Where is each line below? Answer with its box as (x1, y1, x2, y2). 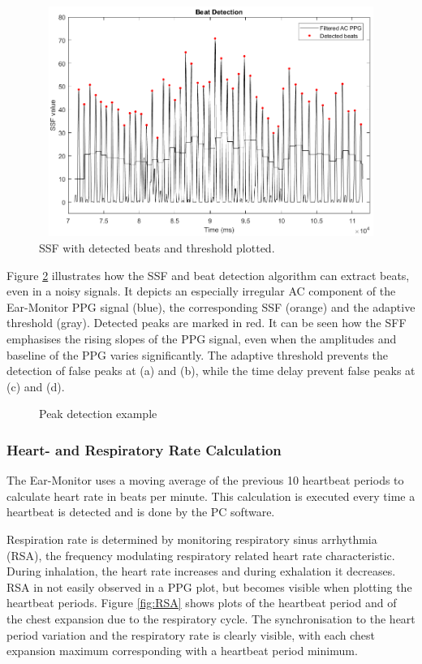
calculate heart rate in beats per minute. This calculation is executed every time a (6, 487, 416, 504)
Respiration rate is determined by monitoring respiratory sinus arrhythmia (6, 530, 377, 547)
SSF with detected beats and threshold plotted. (39, 239, 275, 257)
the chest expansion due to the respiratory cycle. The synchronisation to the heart (6, 610, 416, 627)
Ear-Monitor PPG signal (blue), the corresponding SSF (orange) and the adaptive (6, 298, 416, 315)
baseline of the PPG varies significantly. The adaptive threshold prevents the (6, 346, 389, 363)
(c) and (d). (6, 377, 65, 395)
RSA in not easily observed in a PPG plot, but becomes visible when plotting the (6, 578, 412, 595)
